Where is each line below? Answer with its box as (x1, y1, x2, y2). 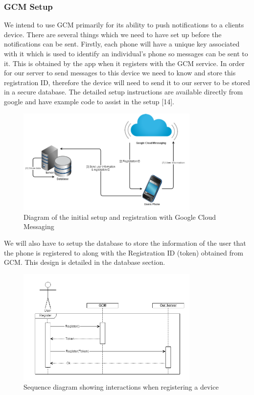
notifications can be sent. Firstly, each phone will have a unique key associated (4, 39, 240, 49)
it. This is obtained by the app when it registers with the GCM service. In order (4, 58, 245, 68)
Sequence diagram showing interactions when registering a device (23, 382, 219, 392)
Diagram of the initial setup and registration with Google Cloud (23, 211, 216, 222)
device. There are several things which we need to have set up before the (4, 29, 222, 39)
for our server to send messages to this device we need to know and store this (4, 68, 236, 78)
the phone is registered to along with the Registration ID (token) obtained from (4, 247, 243, 257)
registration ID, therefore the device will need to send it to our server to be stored (4, 77, 250, 87)
